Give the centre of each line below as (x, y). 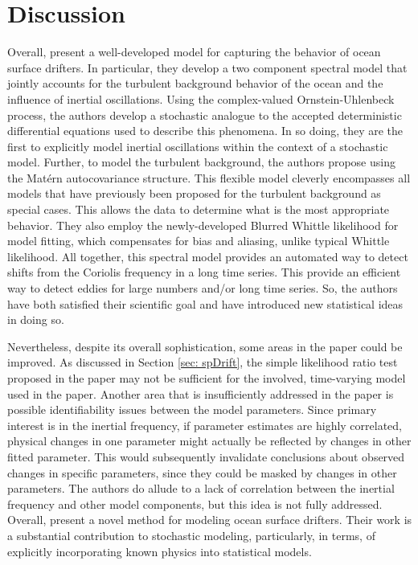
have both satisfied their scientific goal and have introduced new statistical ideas (205, 303)
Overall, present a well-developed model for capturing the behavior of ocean (194, 52)
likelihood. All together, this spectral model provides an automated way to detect (208, 256)
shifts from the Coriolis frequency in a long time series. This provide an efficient (204, 272)
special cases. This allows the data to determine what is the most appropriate (199, 209)
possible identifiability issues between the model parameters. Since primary (192, 409)
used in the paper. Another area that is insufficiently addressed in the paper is (201, 393)
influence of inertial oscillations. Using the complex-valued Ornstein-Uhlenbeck (201, 98)
